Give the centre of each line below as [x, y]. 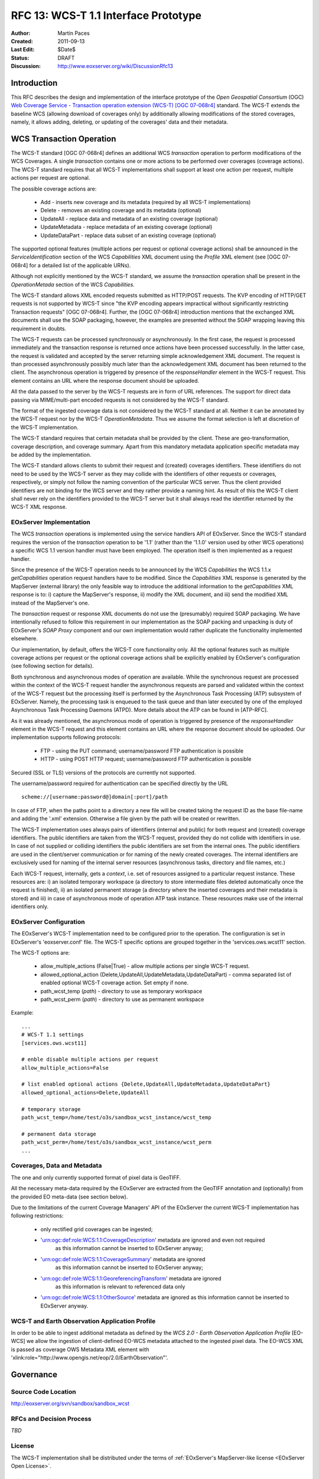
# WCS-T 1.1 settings [53, 1035]
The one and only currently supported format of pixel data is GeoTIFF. [96, 1177]
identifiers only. [30, 907]
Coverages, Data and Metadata [56, 1165]
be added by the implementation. [51, 454]
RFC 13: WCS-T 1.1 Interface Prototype [106, 15]
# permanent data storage [59, 1134]
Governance [34, 1375]
